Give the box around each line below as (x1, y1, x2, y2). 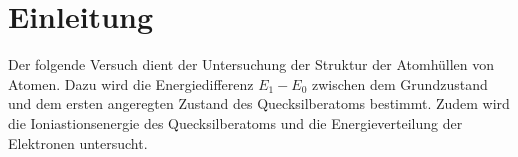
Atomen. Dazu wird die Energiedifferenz (8, 73, 254, 94)
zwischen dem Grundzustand (312, 73, 488, 94)
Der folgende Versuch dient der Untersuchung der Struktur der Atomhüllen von (8, 54, 495, 75)
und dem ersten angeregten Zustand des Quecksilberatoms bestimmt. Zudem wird (8, 93, 510, 114)
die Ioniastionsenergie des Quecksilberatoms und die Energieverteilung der (8, 112, 463, 133)
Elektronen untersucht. (8, 132, 148, 153)
